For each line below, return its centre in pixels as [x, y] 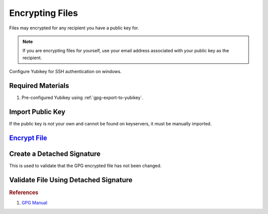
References [24, 193]
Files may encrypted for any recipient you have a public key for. [74, 28]
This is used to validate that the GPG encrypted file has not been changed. [85, 165]
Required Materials [39, 85]
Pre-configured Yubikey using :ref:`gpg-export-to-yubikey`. [82, 98]
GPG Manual [34, 203]
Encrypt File [28, 138]
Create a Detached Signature [55, 154]
